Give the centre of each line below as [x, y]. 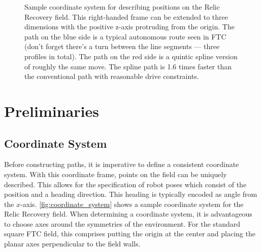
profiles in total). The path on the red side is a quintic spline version [131, 56]
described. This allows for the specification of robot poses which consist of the [125, 184]
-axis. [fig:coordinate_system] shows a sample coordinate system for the [132, 204]
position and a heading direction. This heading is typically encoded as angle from [131, 194]
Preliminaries [52, 111]
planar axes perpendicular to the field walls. [72, 244]
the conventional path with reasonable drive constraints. [112, 76]
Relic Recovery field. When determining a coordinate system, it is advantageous [128, 214]
